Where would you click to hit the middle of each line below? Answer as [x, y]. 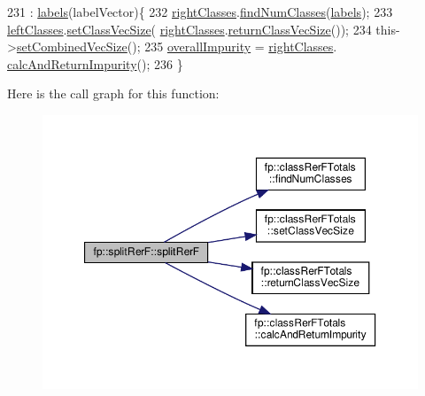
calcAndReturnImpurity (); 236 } [95, 63]
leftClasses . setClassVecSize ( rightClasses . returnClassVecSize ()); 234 [189, 29]
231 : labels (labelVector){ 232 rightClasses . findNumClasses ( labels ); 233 [200, 12]
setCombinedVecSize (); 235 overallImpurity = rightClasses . [177, 47]
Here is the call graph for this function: [113, 93]
